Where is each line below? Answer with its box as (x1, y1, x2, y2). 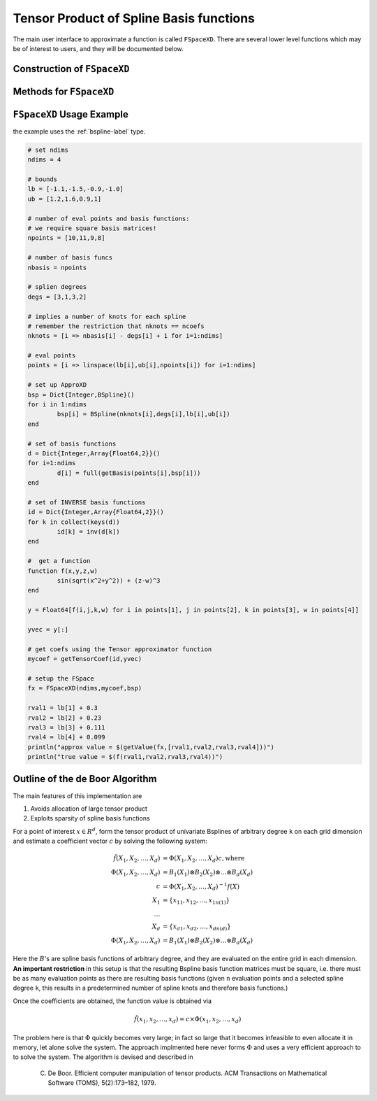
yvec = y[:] (27, 626, 69, 633)
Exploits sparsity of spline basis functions (30, 814, 150, 823)
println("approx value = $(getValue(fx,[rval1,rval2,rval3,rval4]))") (27, 743, 275, 751)
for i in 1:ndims (27, 401, 87, 409)
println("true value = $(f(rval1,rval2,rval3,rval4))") (27, 753, 223, 761)
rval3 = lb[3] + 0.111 (27, 723, 105, 731)
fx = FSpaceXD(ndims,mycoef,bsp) (27, 684, 142, 692)
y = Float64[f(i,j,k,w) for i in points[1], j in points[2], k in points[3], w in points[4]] (27, 606, 360, 614)
